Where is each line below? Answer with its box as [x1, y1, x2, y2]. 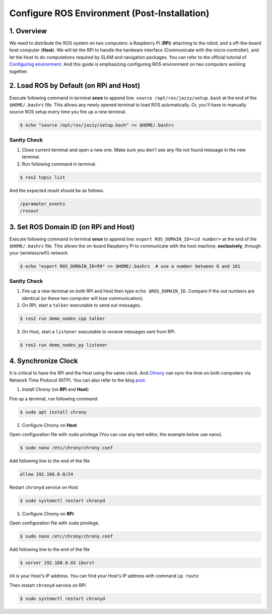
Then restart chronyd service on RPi [9, 582, 86, 588]
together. [9, 68, 29, 74]
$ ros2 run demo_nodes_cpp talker [20, 316, 105, 321]
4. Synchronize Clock [9, 357, 78, 365]
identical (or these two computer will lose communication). [22, 295, 144, 301]
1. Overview [9, 27, 47, 35]
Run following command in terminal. [22, 161, 97, 167]
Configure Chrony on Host [22, 422, 77, 428]
